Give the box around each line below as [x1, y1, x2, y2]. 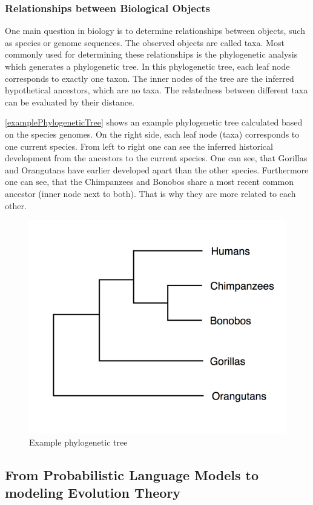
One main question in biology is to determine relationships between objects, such [5, 24, 305, 37]
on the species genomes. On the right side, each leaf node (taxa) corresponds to [5, 127, 300, 140]
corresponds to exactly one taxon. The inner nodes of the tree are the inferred [5, 72, 294, 84]
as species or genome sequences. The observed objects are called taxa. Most [5, 36, 285, 48]
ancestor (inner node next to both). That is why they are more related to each [5, 187, 296, 199]
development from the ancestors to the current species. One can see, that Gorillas [5, 152, 308, 164]
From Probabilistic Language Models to [5, 465, 259, 484]
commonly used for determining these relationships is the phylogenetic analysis [5, 48, 298, 61]
